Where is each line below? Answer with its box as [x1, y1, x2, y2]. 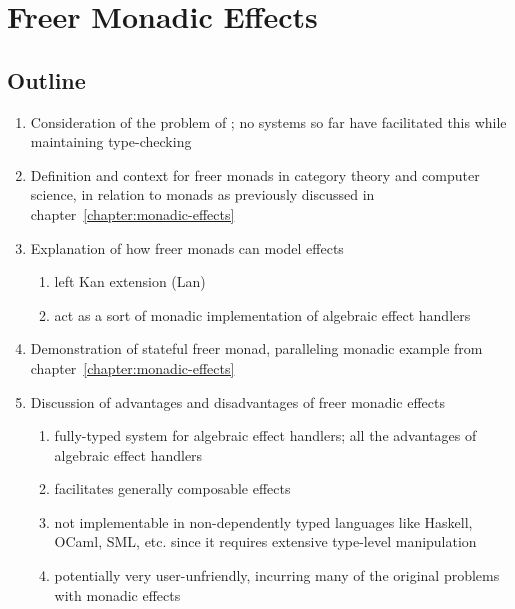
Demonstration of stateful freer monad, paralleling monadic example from [30, 338, 483, 359]
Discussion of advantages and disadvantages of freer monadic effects [30, 391, 445, 412]
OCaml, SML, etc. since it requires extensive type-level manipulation [54, 531, 477, 552]
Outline [7, 64, 86, 95]
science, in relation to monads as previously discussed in [30, 184, 375, 205]
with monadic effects [54, 584, 181, 605]
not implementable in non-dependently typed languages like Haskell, [54, 511, 473, 532]
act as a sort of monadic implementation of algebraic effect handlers [54, 304, 471, 325]
